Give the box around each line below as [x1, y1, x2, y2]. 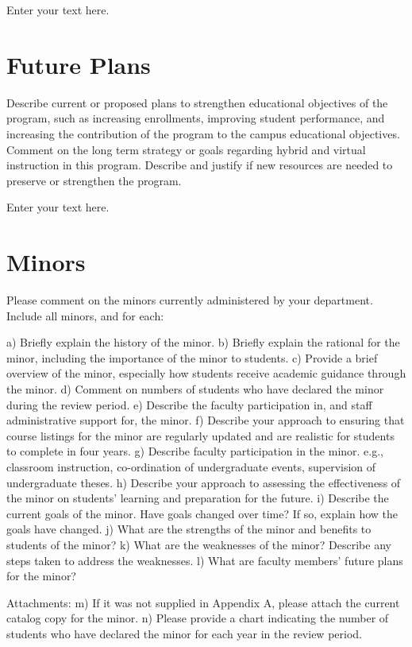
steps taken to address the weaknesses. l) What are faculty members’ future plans [6, 552, 403, 568]
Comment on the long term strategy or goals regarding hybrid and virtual [6, 141, 366, 157]
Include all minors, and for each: [6, 307, 164, 323]
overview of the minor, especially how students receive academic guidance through [6, 365, 406, 382]
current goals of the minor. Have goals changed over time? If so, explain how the [6, 505, 399, 521]
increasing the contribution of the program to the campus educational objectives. [6, 125, 400, 141]
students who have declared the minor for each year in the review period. [6, 625, 362, 641]
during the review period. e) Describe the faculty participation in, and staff [6, 396, 372, 413]
